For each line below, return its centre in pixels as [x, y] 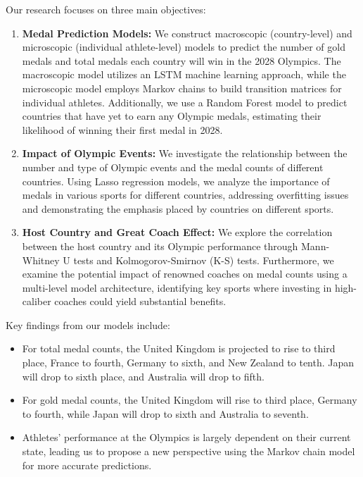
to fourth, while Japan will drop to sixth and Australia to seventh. [165, 413]
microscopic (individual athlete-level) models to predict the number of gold [184, 47]
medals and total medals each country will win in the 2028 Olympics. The [181, 60]
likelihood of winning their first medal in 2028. [122, 129]
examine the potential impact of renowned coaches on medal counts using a [185, 274]
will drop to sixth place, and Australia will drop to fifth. [143, 376]
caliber [37, 301]
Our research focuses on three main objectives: [106, 9]
